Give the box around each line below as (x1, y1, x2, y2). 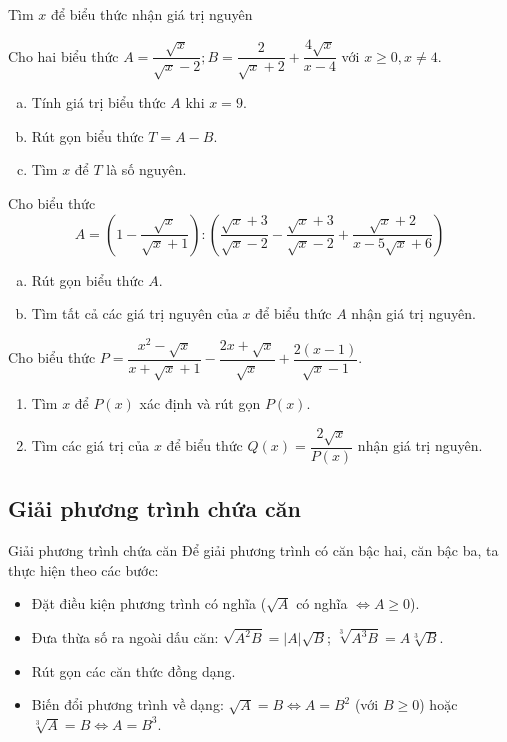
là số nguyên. (106, 159, 187, 180)
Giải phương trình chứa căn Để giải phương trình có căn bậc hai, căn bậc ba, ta (8, 539, 499, 560)
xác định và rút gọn (139, 393, 261, 414)
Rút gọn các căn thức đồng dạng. (31, 660, 236, 681)
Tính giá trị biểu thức (31, 92, 166, 113)
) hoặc (419, 694, 458, 715)
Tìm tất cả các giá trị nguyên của (31, 303, 238, 324)
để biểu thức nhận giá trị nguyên (51, 4, 253, 24)
